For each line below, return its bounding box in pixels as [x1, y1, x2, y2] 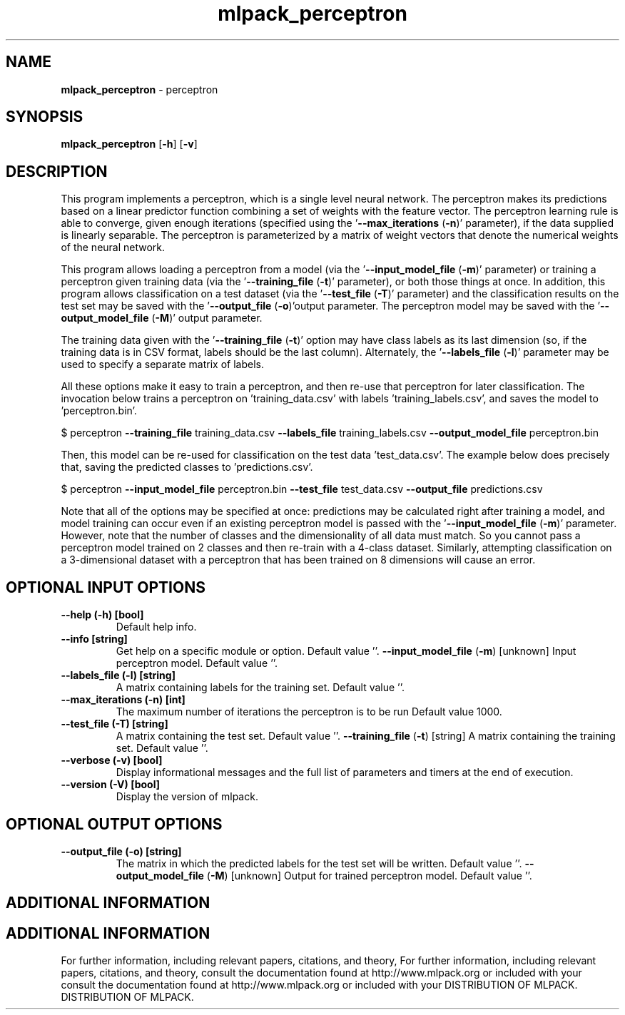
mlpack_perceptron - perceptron [61, 83, 218, 96]
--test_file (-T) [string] [61, 718, 168, 730]
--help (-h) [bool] [61, 608, 144, 621]
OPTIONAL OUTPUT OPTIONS [6, 815, 223, 833]
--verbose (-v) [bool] [61, 754, 163, 767]
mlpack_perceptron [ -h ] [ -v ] [61, 138, 198, 151]
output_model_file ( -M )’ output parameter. [61, 312, 263, 325]
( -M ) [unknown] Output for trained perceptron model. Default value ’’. [206, 869, 532, 882]
